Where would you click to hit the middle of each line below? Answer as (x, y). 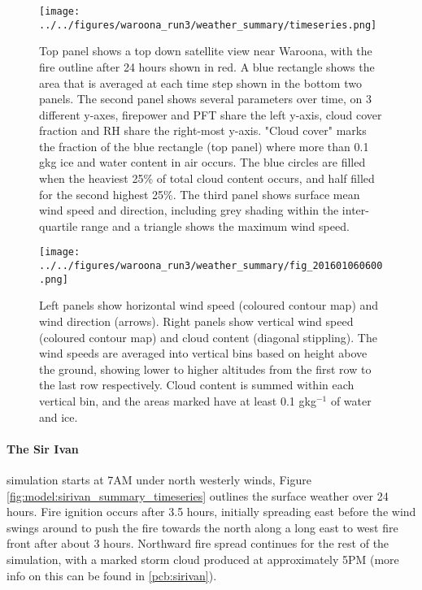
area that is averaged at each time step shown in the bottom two (200, 82)
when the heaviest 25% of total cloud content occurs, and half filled (207, 178)
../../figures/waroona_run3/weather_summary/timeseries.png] (208, 25)
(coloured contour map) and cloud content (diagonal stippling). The (208, 337)
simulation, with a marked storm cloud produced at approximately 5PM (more (203, 559)
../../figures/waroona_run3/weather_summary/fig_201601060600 (211, 266)
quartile (59, 226)
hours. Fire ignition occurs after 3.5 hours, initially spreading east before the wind (211, 512)
